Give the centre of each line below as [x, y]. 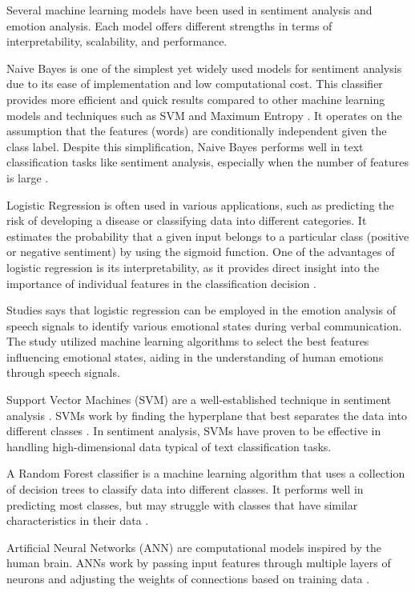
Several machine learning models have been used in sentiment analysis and [189, 10]
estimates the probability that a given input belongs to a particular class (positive [208, 236]
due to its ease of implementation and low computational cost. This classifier [195, 84]
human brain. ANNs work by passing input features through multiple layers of [199, 563]
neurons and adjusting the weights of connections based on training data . [188, 578]
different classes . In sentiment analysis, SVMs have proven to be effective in [194, 431]
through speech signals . [63, 372]
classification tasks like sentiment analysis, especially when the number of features [208, 162]
